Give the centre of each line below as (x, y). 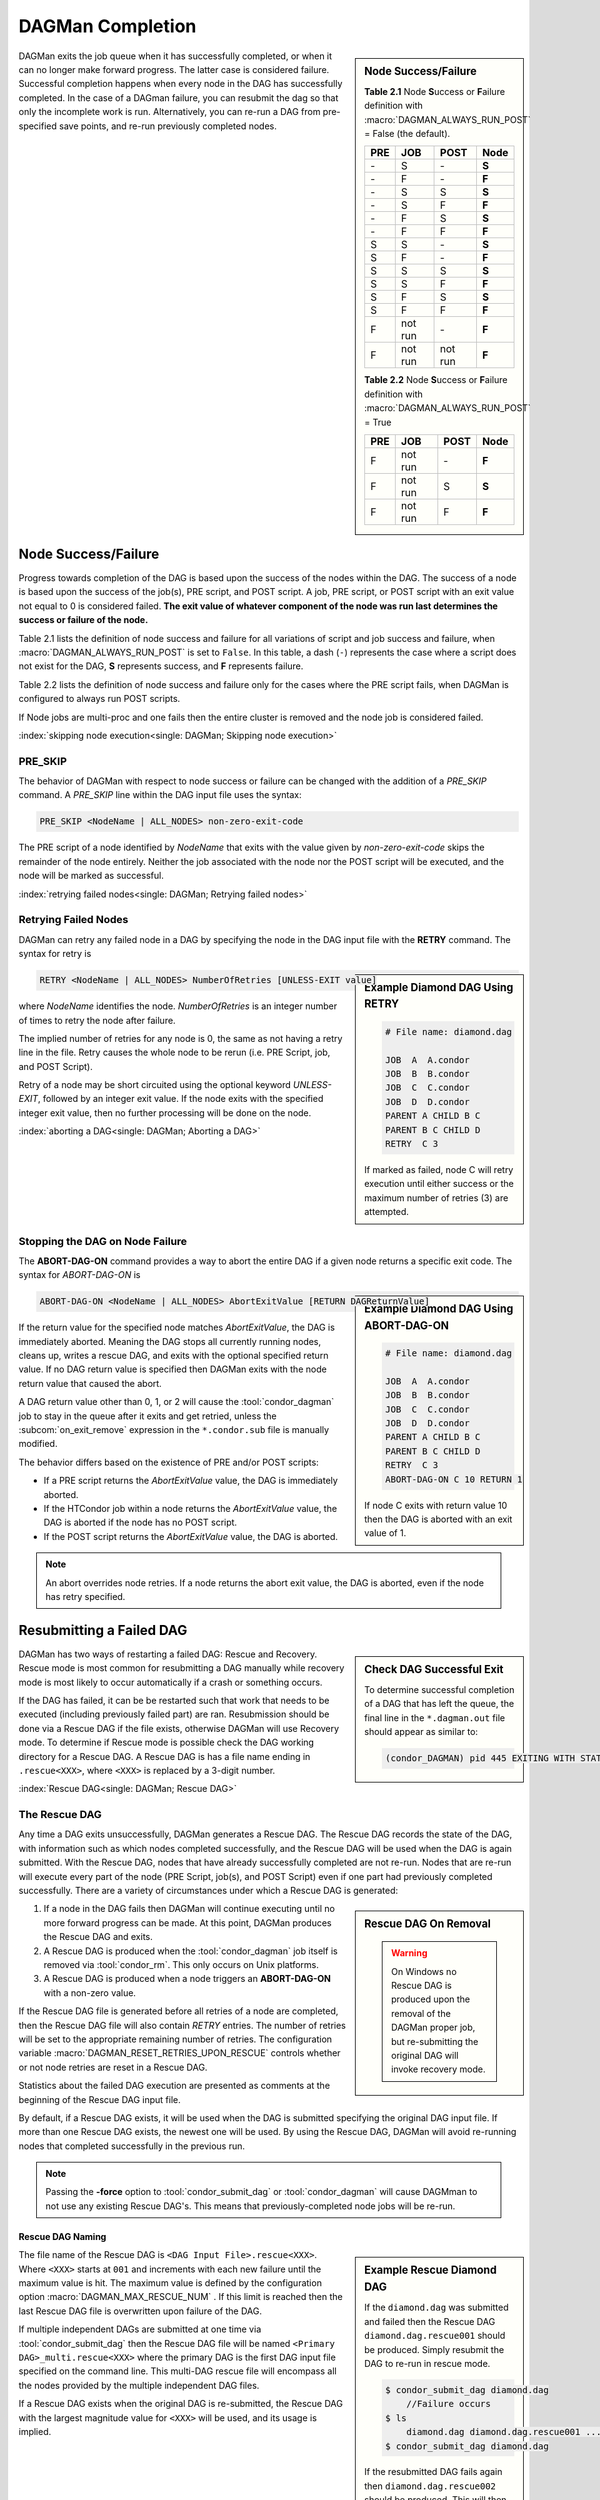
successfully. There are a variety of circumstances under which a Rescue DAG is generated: (208, 1891)
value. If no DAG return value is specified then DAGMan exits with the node (172, 1369)
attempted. (387, 1212)
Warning (409, 1953)
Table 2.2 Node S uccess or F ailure (436, 380)
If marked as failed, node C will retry (439, 1169)
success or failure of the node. (83, 620)
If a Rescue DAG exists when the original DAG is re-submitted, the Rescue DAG (181, 2404)
